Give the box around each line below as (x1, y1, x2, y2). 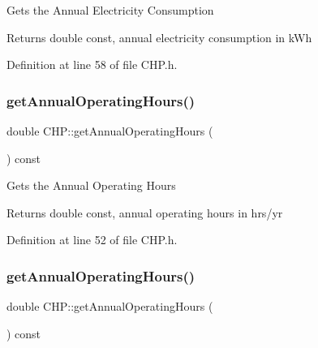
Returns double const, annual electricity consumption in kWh (6, 28, 312, 45)
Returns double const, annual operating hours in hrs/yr (6, 204, 283, 221)
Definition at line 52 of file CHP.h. (6, 231, 178, 248)
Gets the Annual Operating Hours (6, 177, 176, 194)
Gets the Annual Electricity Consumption (6, 2, 214, 18)
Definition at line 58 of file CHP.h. (6, 56, 178, 73)
